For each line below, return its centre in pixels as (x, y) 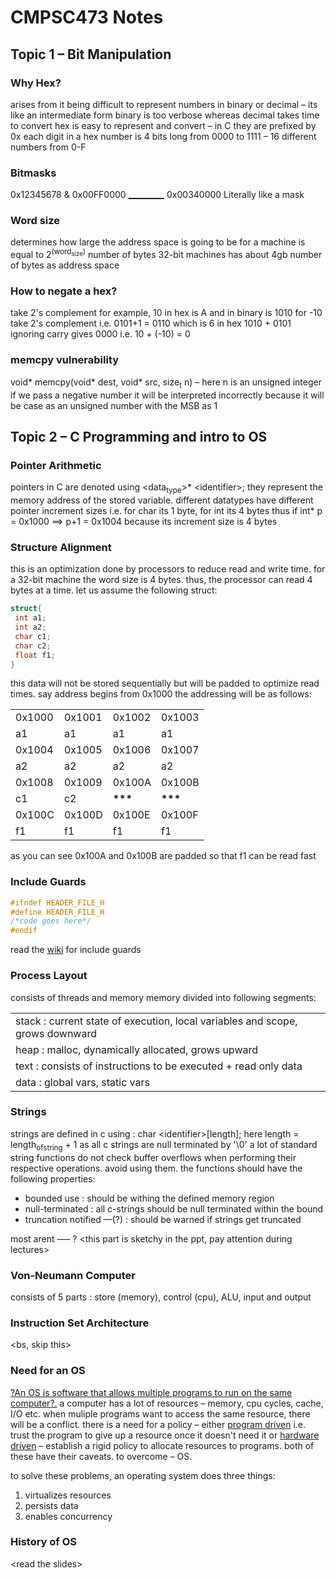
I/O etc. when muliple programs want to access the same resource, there (160, 1413)
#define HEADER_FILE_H (57, 912)
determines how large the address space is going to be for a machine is (158, 242)
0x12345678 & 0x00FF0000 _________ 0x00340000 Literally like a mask (157, 195)
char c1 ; (33, 636)
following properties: (53, 1178)
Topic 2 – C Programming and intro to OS (139, 436)
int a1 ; (30, 618)
